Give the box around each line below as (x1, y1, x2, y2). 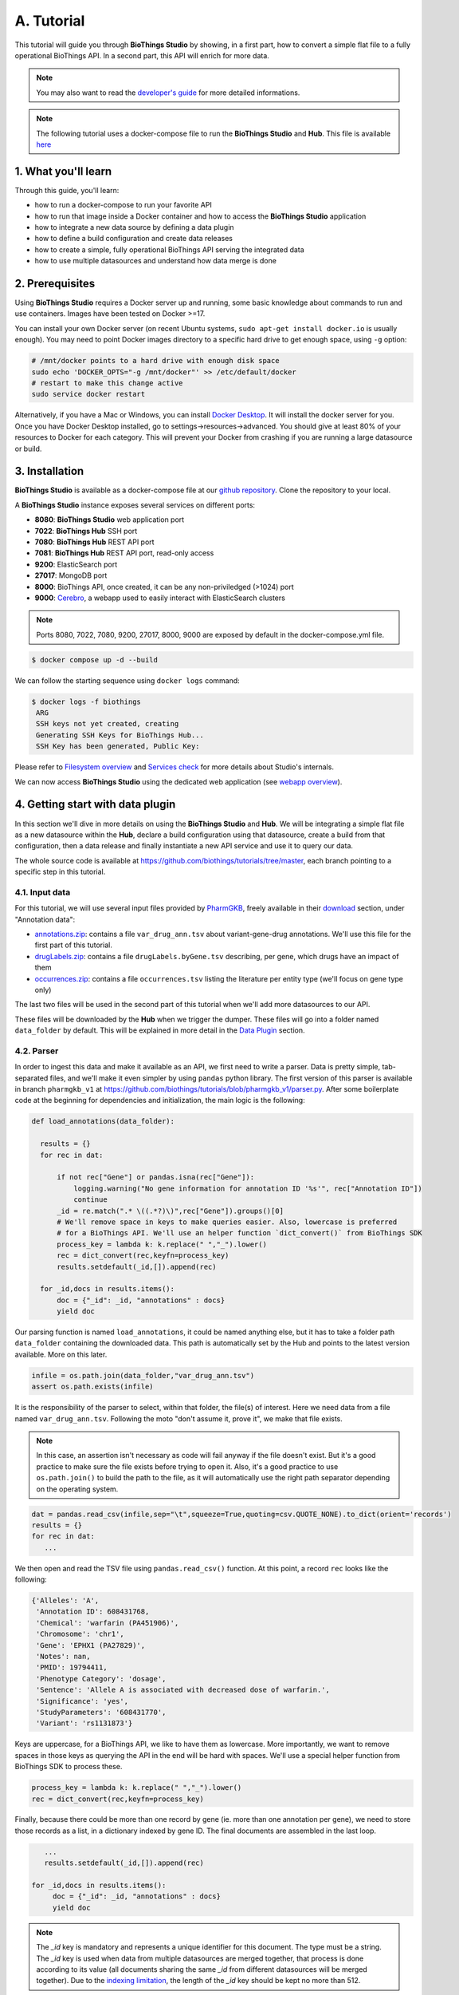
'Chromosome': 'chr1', (36, 1630, 125, 1639)
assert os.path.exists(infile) (31, 1382, 155, 1392)
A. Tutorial (14, 12, 85, 30)
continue (73, 1195, 108, 1204)
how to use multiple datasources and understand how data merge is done (34, 256, 277, 266)
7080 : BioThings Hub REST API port (34, 537, 155, 547)
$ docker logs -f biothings (31, 697, 141, 706)
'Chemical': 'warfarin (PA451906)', (36, 1618, 179, 1627)
